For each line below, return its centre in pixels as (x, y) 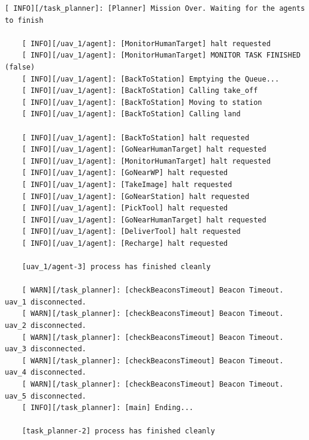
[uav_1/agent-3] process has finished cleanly (116, 267)
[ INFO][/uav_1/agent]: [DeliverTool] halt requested (131, 232)
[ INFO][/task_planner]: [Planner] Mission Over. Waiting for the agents (155, 8)
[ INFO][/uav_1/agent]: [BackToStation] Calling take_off (140, 91)
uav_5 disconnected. (46, 396)
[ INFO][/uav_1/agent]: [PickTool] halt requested (125, 208)
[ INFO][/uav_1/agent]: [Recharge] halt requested (125, 243)
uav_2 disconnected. (46, 326)
